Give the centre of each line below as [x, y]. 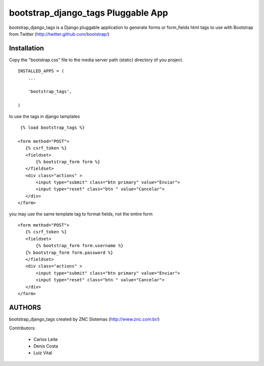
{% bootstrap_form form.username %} [80, 246]
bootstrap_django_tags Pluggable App [88, 13]
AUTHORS [25, 308]
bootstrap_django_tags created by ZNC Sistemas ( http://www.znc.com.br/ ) [84, 319]
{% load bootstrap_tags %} [53, 127]
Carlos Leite [46, 339]
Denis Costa [46, 346]
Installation [26, 48]
